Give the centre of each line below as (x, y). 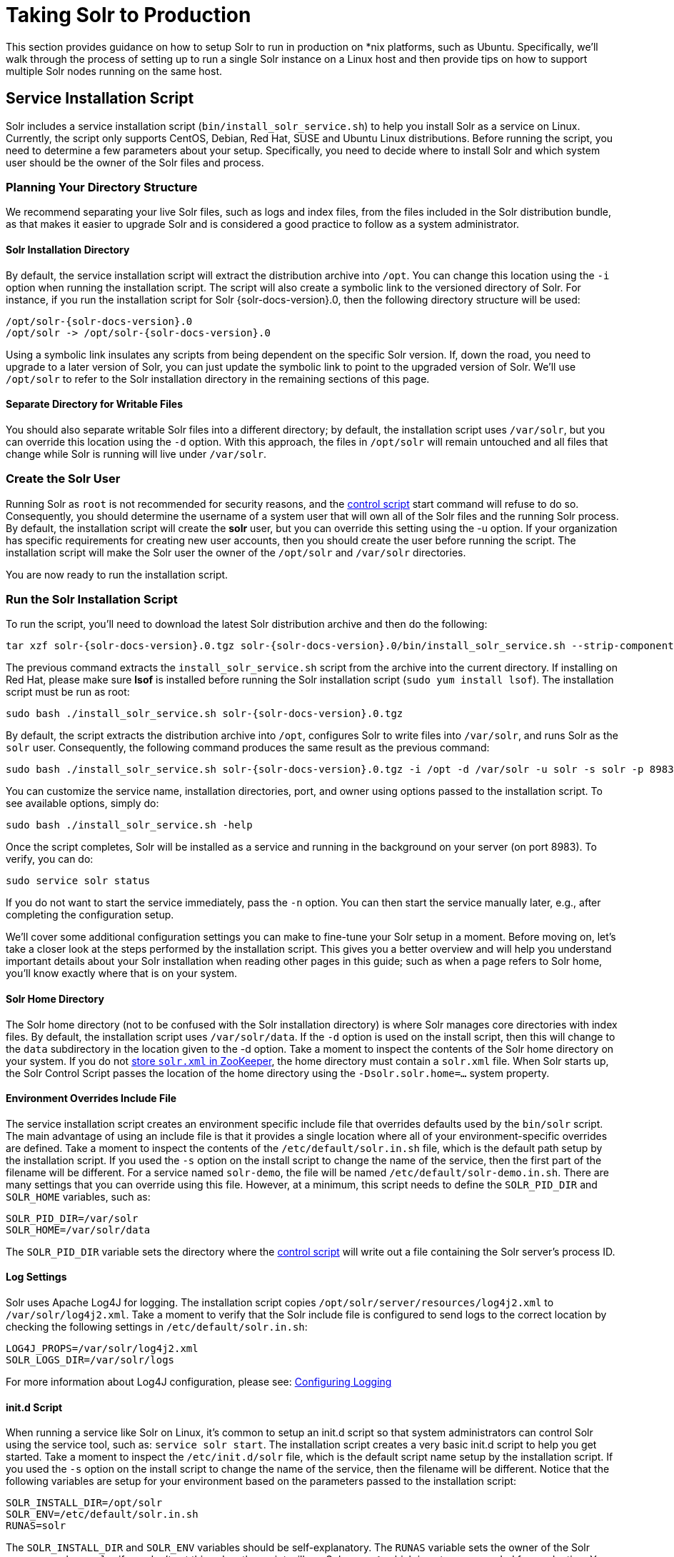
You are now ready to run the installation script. (117, 574)
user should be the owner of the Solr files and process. (135, 162)
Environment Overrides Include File (91, 1098)
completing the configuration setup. (90, 915)
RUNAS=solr (36, 1526)
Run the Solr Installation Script (92, 599)
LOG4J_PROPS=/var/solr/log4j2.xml (102, 1348)
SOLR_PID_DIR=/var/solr (72, 1218)
